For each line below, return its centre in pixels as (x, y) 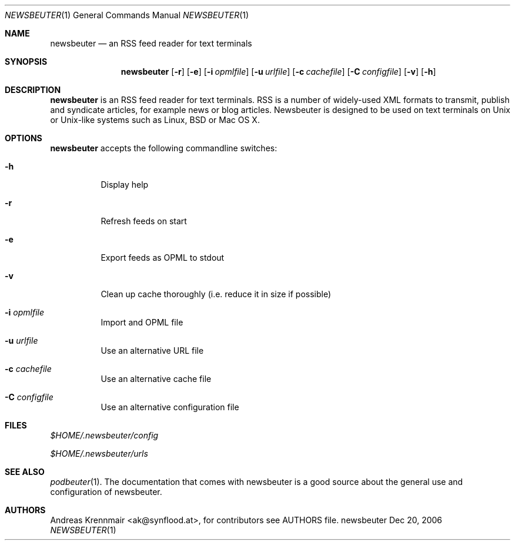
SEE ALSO (25, 472)
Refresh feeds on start (144, 221)
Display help (125, 185)
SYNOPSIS (26, 62)
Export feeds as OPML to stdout (163, 257)
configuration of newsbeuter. (106, 492)
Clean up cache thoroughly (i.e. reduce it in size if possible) (216, 294)
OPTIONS (24, 138)
